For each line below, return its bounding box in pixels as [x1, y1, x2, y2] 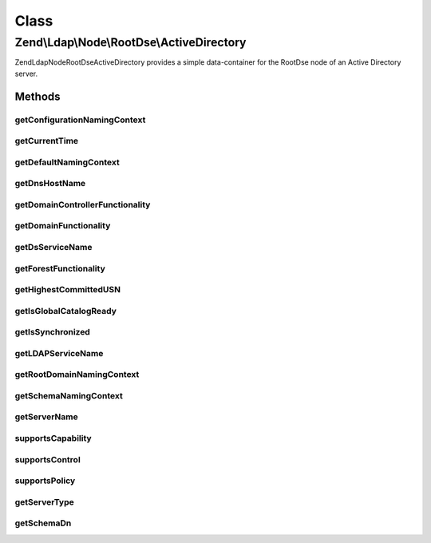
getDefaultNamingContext [14, 157, 120, 168]
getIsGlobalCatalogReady [14, 305, 117, 316]
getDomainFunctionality [14, 220, 111, 232]
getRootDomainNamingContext [14, 369, 140, 380]
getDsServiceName [14, 241, 93, 252]
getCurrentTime [14, 136, 79, 147]
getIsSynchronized [14, 327, 91, 338]
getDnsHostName [14, 178, 86, 189]
